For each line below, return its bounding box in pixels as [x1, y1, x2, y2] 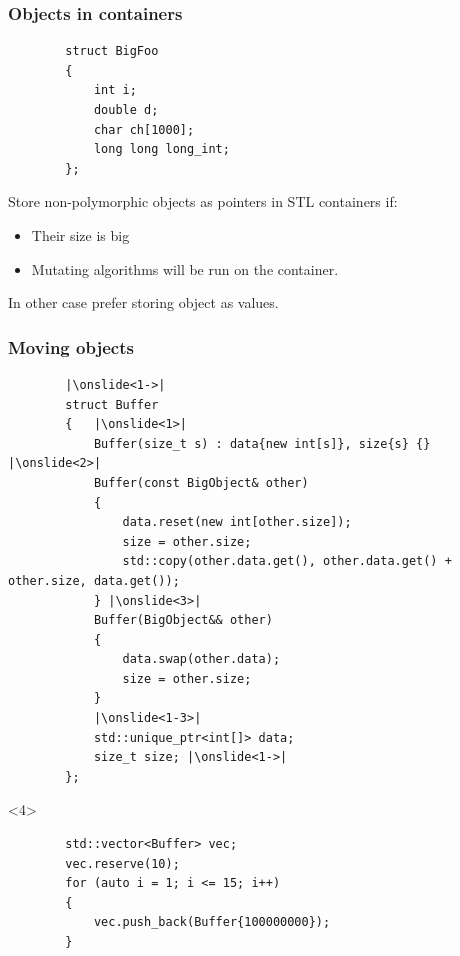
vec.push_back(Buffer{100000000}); [93, 915, 331, 930]
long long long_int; [93, 142, 230, 157]
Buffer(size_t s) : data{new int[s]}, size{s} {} [93, 436, 431, 451]
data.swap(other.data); [122, 652, 281, 667]
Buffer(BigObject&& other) [93, 613, 273, 628]
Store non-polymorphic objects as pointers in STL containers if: [8, 191, 398, 212]
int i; [93, 83, 137, 98]
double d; [93, 103, 159, 117]
